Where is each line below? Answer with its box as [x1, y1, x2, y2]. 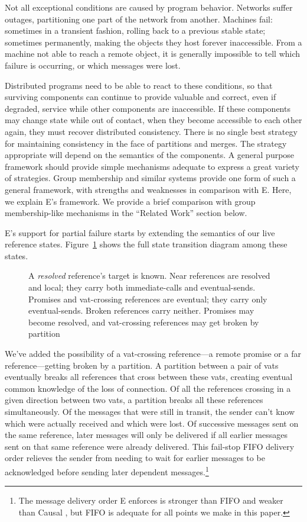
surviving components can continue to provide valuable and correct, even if [5, 91, 276, 103]
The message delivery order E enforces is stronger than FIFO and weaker [18, 494, 283, 507]
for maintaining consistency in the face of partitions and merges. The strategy [5, 137, 287, 149]
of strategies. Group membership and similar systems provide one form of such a [5, 172, 296, 184]
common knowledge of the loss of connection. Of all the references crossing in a [5, 382, 291, 394]
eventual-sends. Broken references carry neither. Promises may [28, 304, 254, 317]
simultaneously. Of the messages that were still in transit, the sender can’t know [5, 405, 295, 417]
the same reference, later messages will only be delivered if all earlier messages [5, 428, 288, 441]
